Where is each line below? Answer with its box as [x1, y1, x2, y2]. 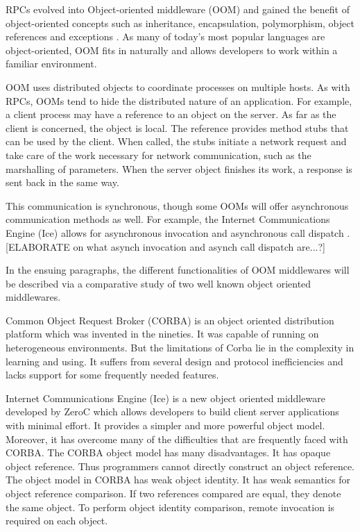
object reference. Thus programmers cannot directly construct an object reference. [6, 458, 355, 473]
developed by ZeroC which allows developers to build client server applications [6, 404, 339, 419]
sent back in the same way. [6, 175, 119, 190]
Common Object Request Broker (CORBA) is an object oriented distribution [6, 313, 334, 327]
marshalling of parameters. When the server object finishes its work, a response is [6, 161, 352, 176]
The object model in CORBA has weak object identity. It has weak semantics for [6, 472, 350, 487]
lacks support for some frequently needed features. [6, 367, 219, 382]
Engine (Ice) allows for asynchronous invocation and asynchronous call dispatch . [6, 225, 350, 240]
